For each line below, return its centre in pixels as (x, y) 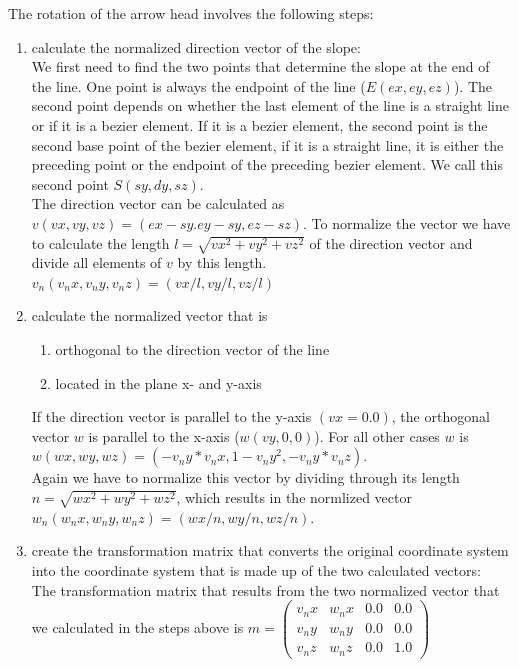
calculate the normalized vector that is (149, 315)
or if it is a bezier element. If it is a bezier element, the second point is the (259, 124)
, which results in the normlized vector (294, 497)
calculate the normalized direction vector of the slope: (196, 46)
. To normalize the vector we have (406, 222)
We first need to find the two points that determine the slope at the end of (260, 66)
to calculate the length (100, 242)
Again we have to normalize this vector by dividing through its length (245, 477)
